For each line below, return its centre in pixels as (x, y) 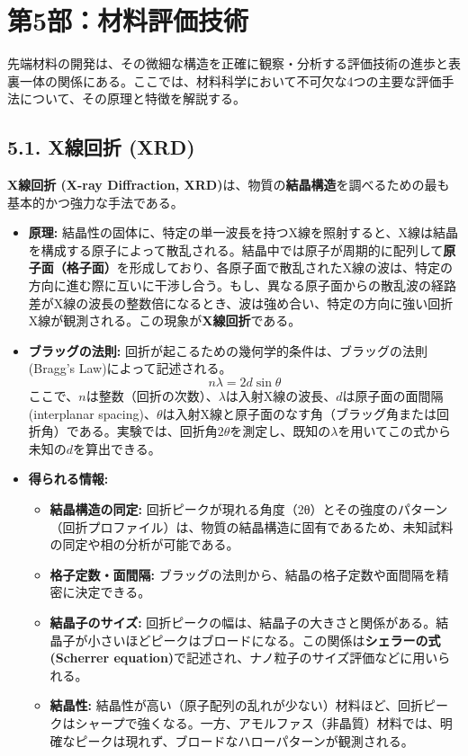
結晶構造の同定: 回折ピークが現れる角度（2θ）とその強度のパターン (249, 509)
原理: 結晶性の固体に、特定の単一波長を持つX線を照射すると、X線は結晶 (243, 232)
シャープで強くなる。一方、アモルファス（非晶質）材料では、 (257, 722)
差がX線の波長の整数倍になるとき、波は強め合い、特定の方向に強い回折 (241, 302)
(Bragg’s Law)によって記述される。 (130, 368)
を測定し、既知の (280, 431)
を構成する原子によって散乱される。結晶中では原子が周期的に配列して (236, 249)
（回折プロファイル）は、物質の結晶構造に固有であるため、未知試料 (252, 526)
